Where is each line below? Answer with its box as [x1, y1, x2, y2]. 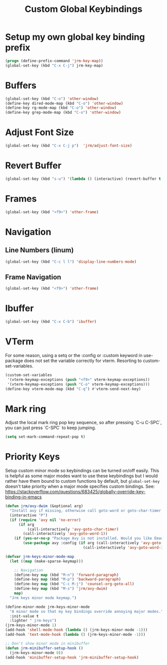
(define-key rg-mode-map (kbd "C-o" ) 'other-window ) [5, 105, 117, 110]
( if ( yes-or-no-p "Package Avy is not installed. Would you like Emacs [14, 536, 166, 541]
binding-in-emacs [5, 494, 42, 500]
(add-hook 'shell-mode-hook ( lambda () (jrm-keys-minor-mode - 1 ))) [5, 627, 148, 633]
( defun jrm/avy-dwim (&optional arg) [5, 504, 83, 509]
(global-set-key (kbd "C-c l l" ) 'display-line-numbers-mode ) [5, 259, 137, 264]
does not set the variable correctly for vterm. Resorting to [24, 358, 142, 364]
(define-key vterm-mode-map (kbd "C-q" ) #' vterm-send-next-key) [5, 386, 141, 391]
